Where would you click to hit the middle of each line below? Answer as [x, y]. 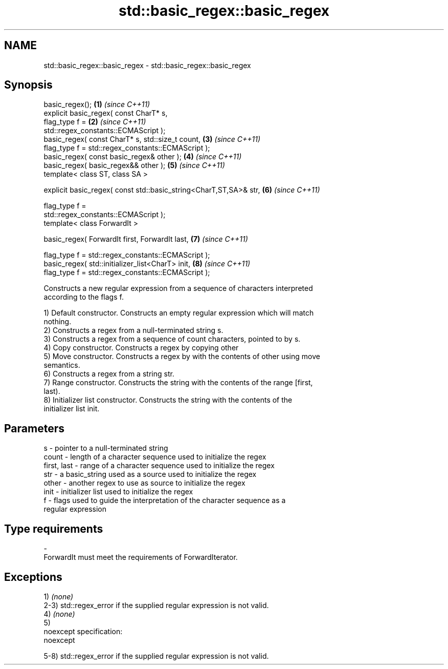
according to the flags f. [84, 297]
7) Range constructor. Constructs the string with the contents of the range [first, [178, 383]
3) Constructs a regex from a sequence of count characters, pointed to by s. [172, 339]
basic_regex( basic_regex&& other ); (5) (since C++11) [134, 165]
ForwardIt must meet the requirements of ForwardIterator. [141, 557]
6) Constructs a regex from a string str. [109, 374]
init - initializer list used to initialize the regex [118, 492]
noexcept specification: [83, 631]
